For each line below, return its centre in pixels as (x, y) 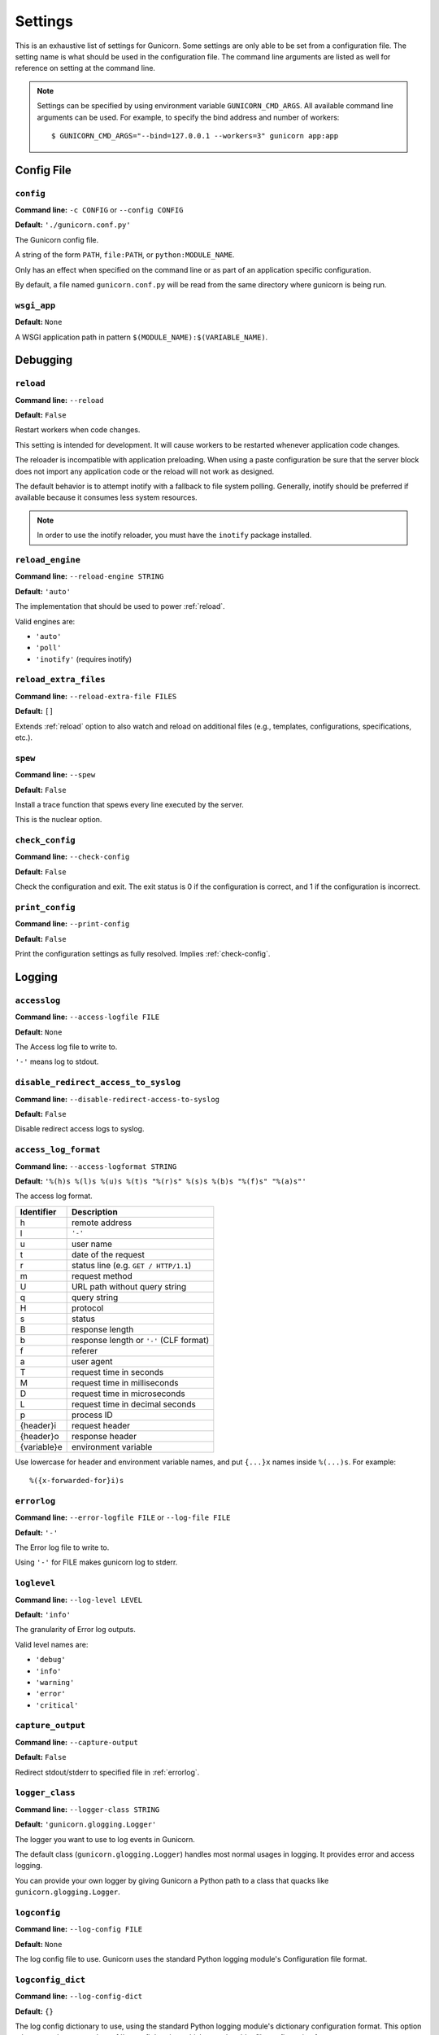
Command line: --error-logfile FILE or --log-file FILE (123, 1517)
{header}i (38, 1425)
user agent (92, 1361)
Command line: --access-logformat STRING (96, 1166)
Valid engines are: (45, 621)
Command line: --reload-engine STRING (89, 576)
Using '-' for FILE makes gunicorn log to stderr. (96, 1562)
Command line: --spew (55, 775)
